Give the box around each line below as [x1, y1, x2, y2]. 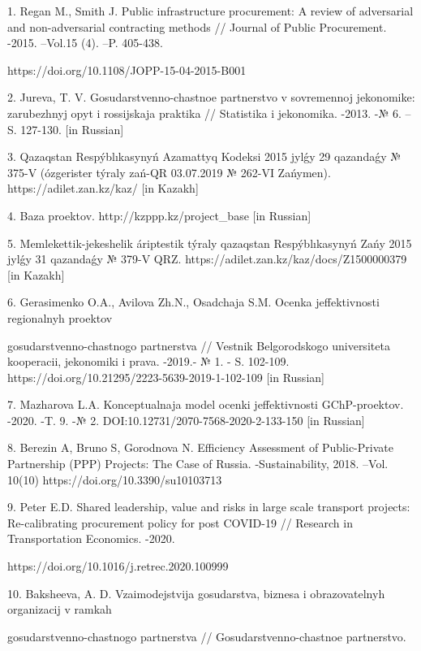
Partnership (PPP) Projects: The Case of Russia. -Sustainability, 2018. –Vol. [7, 455, 389, 472]
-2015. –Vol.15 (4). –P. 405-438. [7, 34, 163, 51]
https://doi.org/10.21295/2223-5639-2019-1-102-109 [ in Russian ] [7, 368, 324, 385]
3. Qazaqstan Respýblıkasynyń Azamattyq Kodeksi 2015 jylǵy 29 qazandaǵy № [7, 148, 402, 165]
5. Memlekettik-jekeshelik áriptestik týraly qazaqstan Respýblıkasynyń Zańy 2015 [7, 234, 412, 251]
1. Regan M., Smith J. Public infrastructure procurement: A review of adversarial [7, 2, 414, 19]
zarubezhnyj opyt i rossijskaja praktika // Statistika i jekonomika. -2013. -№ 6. [7, 104, 402, 121]
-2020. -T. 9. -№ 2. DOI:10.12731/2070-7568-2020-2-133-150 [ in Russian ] [7, 411, 365, 428]
